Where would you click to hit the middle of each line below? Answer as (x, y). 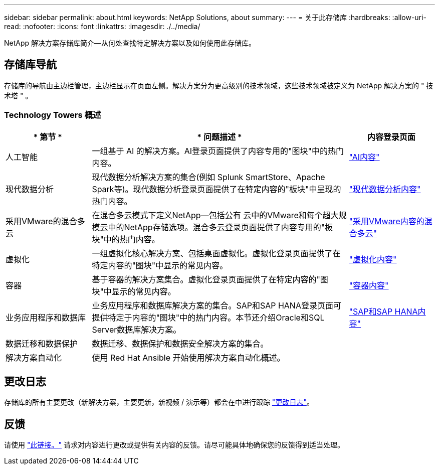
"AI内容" (364, 157)
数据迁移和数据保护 (42, 343)
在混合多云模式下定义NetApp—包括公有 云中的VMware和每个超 (211, 215)
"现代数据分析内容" (385, 189)
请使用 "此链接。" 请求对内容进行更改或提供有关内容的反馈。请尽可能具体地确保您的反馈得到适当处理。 (174, 445)
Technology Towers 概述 (53, 115)
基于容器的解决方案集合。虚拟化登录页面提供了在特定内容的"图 (210, 279)
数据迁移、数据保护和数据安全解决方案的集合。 (180, 343)
